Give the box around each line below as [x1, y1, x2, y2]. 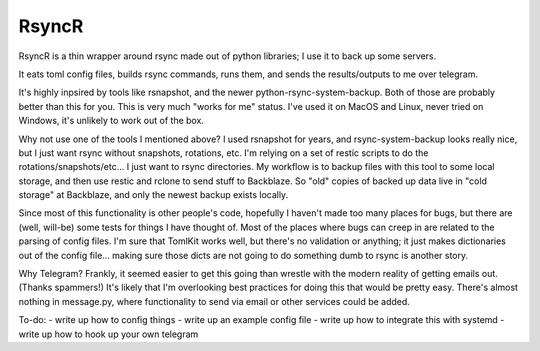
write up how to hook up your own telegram [18, 328, 199, 340]
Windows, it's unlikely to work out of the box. [18, 115, 205, 127]
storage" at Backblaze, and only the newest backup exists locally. [18, 189, 289, 201]
